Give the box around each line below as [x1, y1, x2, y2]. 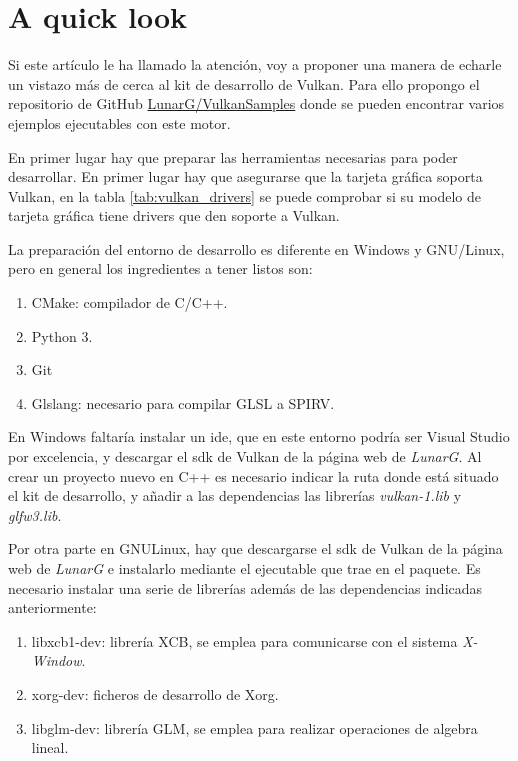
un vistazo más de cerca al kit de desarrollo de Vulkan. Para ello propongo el [8, 73, 480, 94]
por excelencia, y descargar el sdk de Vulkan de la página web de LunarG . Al [8, 446, 482, 467]
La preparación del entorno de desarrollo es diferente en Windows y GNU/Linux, [8, 238, 505, 259]
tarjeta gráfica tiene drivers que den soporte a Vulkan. [8, 205, 340, 226]
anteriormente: [8, 597, 97, 618]
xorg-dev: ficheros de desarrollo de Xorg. [31, 683, 279, 704]
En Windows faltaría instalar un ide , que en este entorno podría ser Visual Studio [8, 426, 510, 447]
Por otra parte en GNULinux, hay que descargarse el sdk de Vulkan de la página [8, 538, 503, 559]
